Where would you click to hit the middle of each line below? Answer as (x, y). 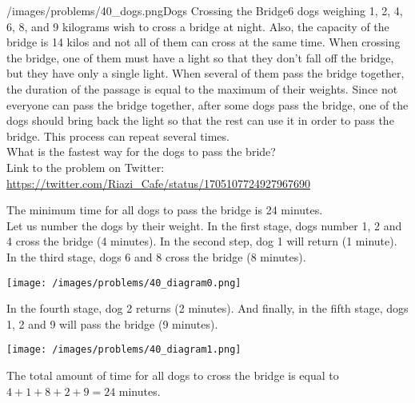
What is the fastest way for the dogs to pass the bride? (141, 152)
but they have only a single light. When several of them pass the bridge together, (206, 73)
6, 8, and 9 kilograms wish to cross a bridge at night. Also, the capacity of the (198, 26)
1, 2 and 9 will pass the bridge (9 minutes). (112, 323)
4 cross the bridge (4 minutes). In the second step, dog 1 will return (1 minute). (202, 241)
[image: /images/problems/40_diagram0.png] (124, 283)
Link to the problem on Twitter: (86, 167)
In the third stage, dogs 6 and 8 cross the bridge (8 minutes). (156, 256)
